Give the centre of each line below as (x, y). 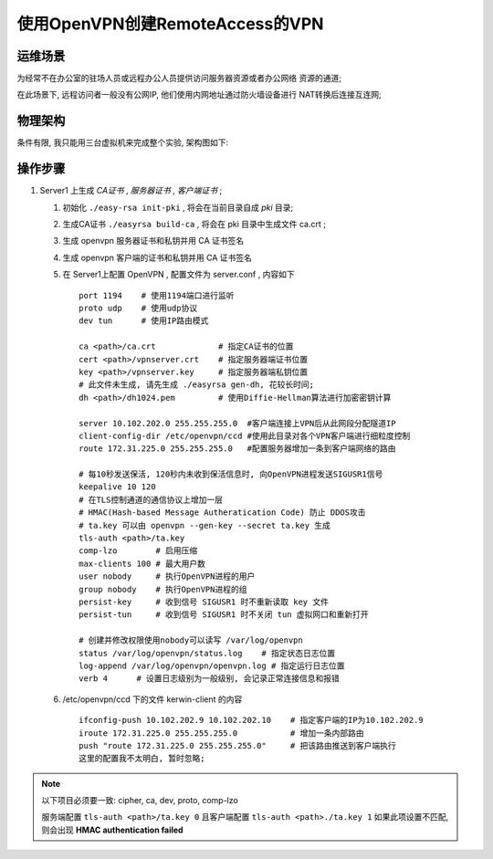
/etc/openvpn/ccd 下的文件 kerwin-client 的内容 (152, 699)
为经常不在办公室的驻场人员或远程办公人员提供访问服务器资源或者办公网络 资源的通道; (179, 79)
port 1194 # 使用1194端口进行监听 (157, 295)
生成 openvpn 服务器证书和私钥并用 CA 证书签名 (153, 241)
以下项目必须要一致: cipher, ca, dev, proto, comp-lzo (140, 801)
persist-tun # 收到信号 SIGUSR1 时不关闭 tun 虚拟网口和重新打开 (224, 615)
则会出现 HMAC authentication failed (112, 830)
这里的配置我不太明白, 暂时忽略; (142, 759)
